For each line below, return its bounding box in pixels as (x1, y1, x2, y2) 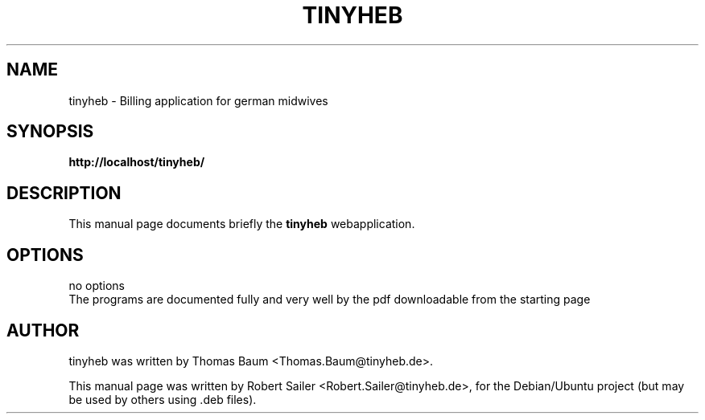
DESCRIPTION (6, 182, 122, 203)
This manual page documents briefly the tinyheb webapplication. (68, 217, 415, 231)
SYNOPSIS (6, 121, 94, 142)
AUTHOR (6, 320, 80, 340)
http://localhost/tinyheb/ (68, 155, 205, 169)
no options (68, 279, 125, 293)
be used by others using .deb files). (68, 392, 257, 406)
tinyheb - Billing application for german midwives (68, 93, 328, 108)
